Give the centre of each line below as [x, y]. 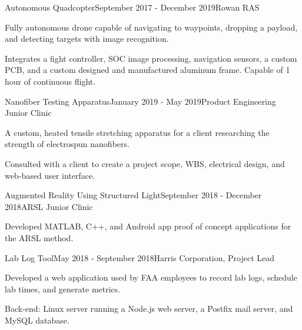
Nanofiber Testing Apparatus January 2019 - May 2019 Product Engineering [140, 101]
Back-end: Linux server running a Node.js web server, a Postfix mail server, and [149, 309]
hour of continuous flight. [50, 81]
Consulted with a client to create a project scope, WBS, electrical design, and [145, 163]
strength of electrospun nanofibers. [67, 144]
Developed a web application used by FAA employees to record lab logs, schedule [151, 277]
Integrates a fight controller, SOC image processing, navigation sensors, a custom [151, 58]
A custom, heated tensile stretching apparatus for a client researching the [137, 132]
